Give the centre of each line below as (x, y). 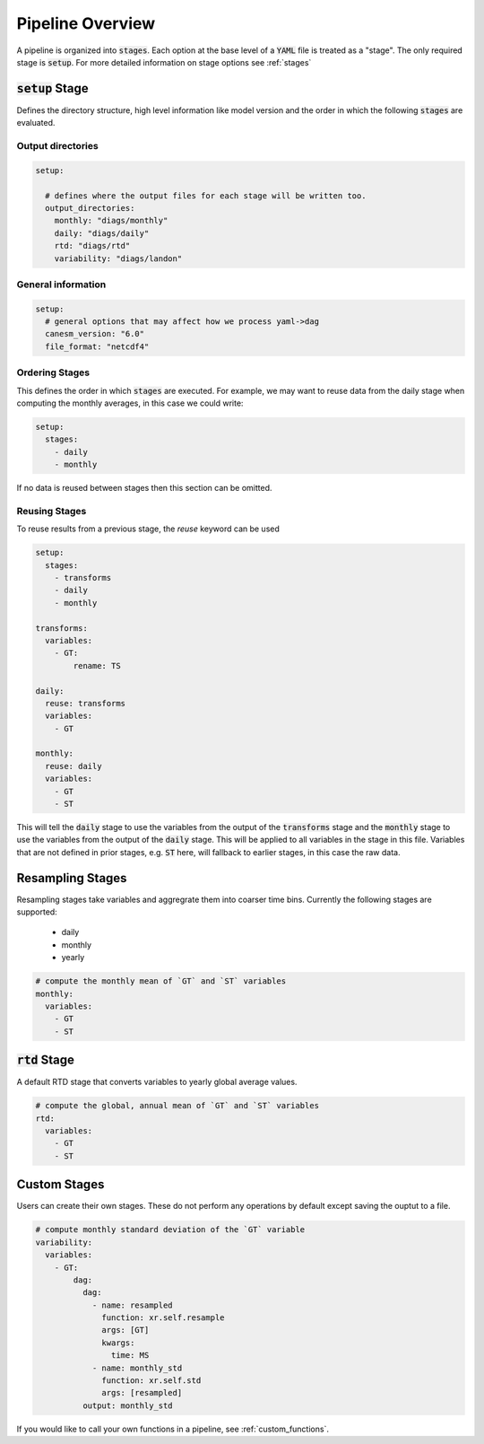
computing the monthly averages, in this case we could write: (130, 403)
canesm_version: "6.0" (95, 334)
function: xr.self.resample (163, 1318)
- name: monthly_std (137, 1368)
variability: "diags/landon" (118, 258)
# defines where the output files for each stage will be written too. (206, 196)
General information (61, 284)
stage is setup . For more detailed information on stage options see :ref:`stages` (164, 62)
